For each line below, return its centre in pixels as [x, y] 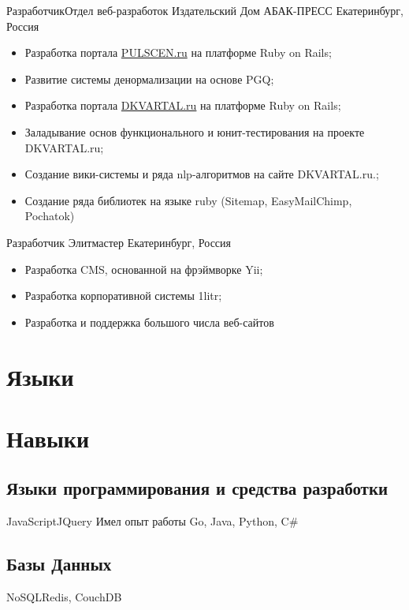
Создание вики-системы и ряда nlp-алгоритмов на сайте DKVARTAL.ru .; [202, 174]
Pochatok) [50, 216]
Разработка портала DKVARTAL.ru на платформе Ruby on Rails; [183, 105]
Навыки [48, 438]
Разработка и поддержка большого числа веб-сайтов [149, 322]
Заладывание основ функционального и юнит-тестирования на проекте [195, 131]
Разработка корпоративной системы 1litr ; [123, 296]
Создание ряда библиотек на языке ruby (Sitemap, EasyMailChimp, [188, 200]
